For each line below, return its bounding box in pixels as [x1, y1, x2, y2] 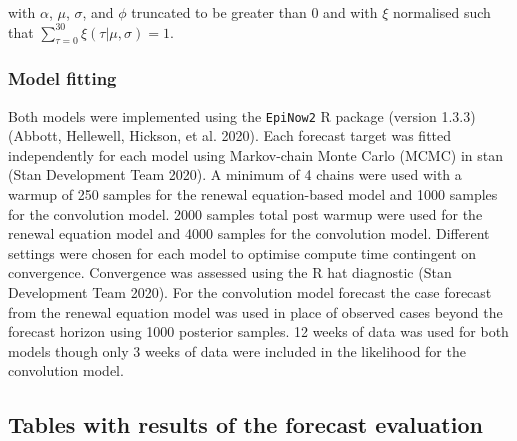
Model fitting [8, 66, 117, 91]
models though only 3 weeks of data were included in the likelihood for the [8, 340, 466, 361]
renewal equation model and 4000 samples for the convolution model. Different [8, 223, 490, 244]
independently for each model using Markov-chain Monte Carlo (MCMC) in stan [8, 144, 503, 165]
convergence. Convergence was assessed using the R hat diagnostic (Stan [8, 262, 452, 283]
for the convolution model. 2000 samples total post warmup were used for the [8, 203, 483, 224]
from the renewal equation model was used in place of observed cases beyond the [8, 301, 503, 322]
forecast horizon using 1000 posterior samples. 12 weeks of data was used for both [8, 321, 509, 342]
